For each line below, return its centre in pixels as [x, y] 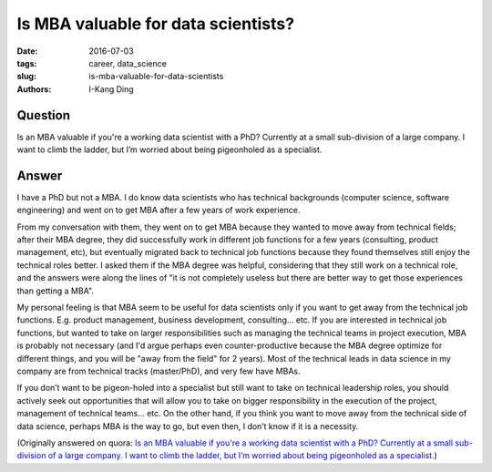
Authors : [34, 89]
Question [43, 115]
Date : [27, 51]
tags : [27, 63]
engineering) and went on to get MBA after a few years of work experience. [159, 210]
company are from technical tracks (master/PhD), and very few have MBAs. [159, 371]
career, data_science [128, 63]
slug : [26, 77]
